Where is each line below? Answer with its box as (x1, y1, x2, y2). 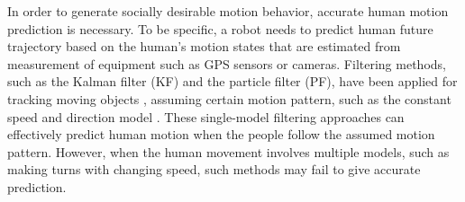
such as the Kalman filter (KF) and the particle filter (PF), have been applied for (7, 72, 458, 91)
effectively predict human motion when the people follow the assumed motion (7, 125, 435, 144)
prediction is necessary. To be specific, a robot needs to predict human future (7, 19, 433, 38)
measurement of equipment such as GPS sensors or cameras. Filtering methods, (7, 54, 446, 73)
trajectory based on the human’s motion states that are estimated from (7, 37, 401, 56)
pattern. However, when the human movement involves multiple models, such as (7, 142, 450, 161)
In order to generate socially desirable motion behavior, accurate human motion (7, 2, 449, 20)
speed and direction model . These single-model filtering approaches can (7, 107, 405, 126)
